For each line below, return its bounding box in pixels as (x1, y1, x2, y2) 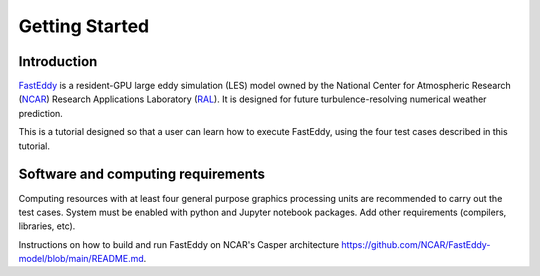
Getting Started (18, 15, 150, 37)
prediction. (18, 107, 64, 119)
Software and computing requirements (18, 166, 265, 183)
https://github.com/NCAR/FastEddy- (341, 238, 491, 250)
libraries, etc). (18, 220, 76, 232)
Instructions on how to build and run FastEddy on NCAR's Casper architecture (18, 238, 340, 250)
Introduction (18, 53, 98, 70)
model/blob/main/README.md (18, 253, 144, 265)
